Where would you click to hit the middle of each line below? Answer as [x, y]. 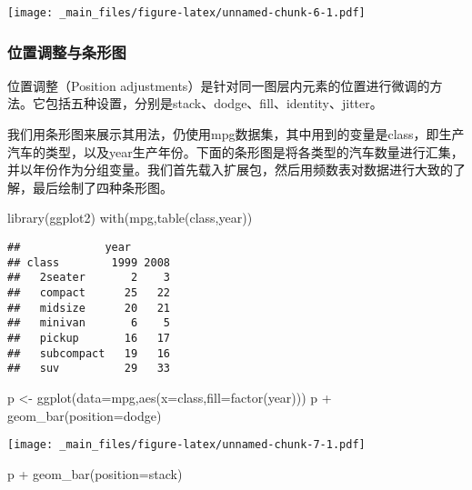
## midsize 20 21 [89, 308]
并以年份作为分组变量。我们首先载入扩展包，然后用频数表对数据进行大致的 [230, 170]
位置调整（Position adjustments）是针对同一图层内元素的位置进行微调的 [219, 85]
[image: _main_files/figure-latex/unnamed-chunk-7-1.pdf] [186, 445]
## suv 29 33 [89, 369]
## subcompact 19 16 [89, 353]
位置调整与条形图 [67, 51]
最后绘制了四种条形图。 [102, 187]
